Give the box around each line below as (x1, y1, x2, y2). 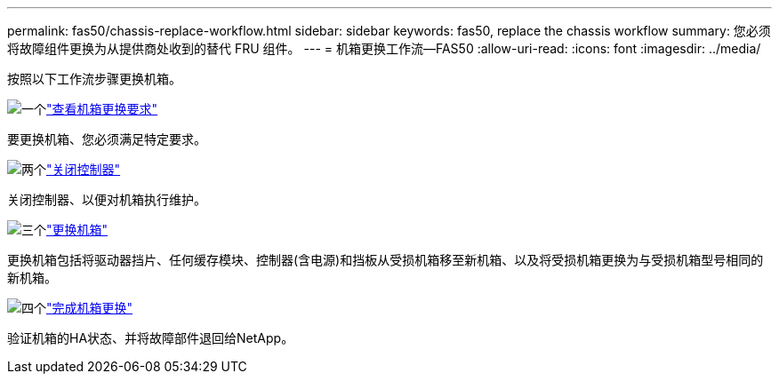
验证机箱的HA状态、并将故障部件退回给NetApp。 (7, 330, 294, 345)
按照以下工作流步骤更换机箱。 (7, 71, 181, 86)
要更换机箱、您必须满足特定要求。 (7, 131, 206, 147)
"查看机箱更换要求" (46, 101, 158, 116)
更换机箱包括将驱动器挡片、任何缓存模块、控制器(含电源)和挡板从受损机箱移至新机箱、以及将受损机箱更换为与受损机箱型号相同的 (7, 252, 764, 267)
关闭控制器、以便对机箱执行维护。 (7, 192, 206, 207)
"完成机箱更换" (46, 300, 133, 315)
